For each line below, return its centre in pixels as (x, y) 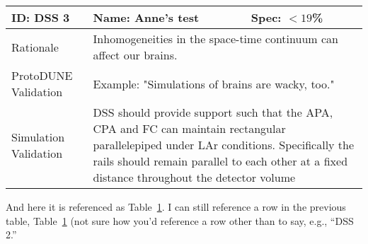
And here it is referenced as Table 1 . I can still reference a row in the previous (176, 207)
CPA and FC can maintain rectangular (189, 128)
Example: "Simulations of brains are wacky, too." (214, 83)
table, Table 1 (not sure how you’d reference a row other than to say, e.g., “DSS (180, 220)
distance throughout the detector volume (194, 177)
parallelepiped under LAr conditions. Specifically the (224, 145)
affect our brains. (135, 55)
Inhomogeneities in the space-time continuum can (215, 39)
